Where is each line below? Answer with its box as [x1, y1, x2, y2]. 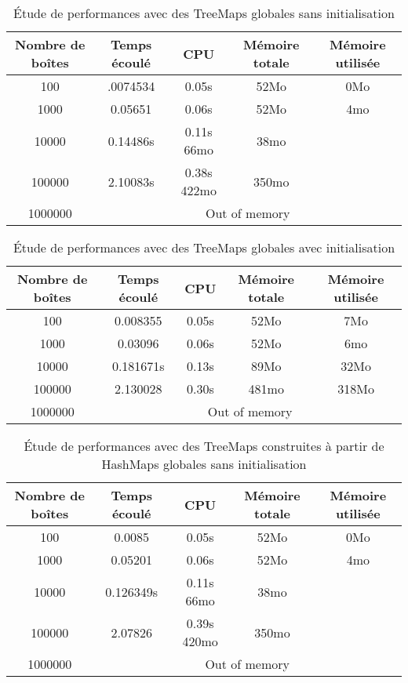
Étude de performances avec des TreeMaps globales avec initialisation [13, 238, 395, 256]
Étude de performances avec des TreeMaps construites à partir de [24, 437, 384, 455]
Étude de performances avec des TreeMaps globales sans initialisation [13, 4, 395, 22]
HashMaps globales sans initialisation [101, 455, 307, 473]
